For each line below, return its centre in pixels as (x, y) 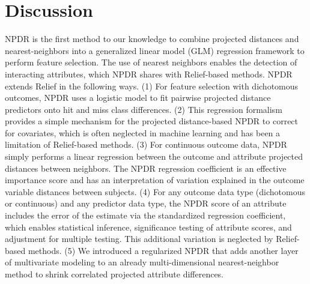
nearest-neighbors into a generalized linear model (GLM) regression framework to (155, 50)
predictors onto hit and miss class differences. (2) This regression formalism (144, 109)
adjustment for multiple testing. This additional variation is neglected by (139, 239)
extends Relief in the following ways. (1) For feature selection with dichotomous (152, 86)
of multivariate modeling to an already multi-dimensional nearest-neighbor (142, 262)
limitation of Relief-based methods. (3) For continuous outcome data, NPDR (146, 144)
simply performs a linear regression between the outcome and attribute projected (154, 156)
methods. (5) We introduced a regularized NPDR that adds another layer (163, 250)
